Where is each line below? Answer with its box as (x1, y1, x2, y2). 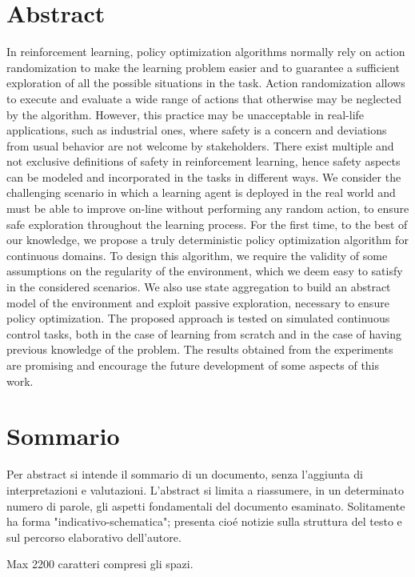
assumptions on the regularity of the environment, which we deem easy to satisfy (6, 262, 403, 279)
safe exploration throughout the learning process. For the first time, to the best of (6, 215, 408, 232)
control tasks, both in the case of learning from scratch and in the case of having (6, 325, 402, 342)
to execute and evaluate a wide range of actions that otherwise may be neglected (6, 90, 402, 106)
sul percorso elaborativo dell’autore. (6, 528, 182, 545)
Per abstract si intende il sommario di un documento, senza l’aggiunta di (6, 466, 363, 483)
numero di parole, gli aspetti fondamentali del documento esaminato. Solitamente (6, 497, 405, 514)
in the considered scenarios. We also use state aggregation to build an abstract (6, 278, 391, 295)
